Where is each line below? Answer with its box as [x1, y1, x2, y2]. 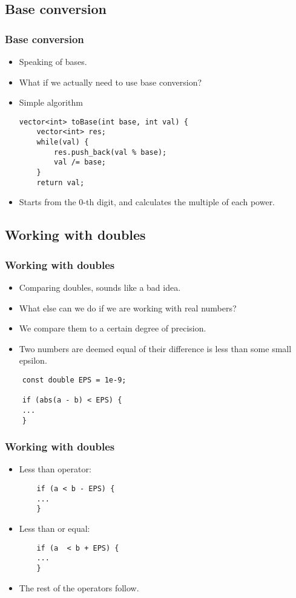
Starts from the [19, 195, 76, 208]
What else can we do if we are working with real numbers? [19, 301, 237, 314]
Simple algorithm [19, 96, 83, 109]
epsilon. [19, 354, 47, 367]
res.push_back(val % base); [54, 148, 167, 157]
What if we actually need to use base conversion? [19, 75, 202, 88]
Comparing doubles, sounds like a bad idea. [19, 280, 181, 293]
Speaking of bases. [19, 55, 87, 67]
